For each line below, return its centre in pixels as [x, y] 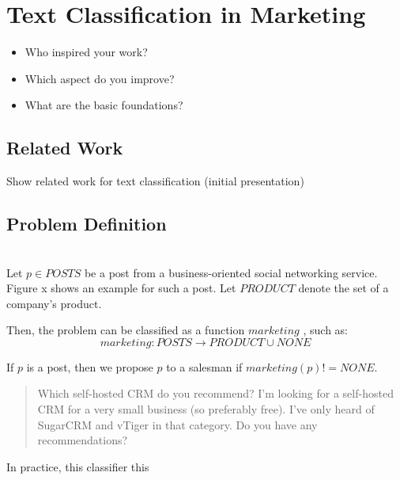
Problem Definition [87, 224]
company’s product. [54, 303]
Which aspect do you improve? [100, 78]
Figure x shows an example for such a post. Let [121, 288]
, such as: [325, 330]
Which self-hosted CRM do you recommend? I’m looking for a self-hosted [215, 393]
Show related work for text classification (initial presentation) [155, 181]
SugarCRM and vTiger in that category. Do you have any [177, 424]
